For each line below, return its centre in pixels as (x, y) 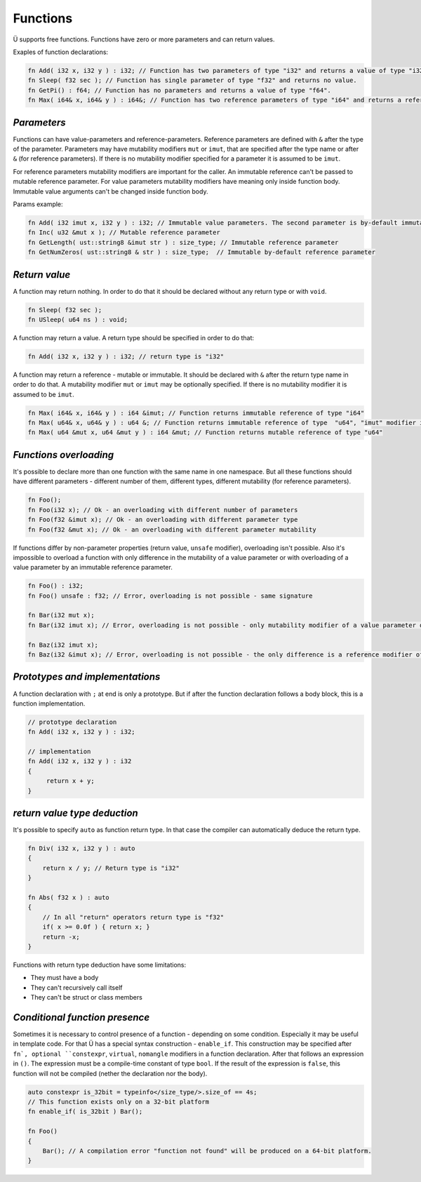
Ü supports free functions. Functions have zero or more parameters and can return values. (144, 39)
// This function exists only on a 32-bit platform (119, 1102)
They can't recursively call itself (76, 987)
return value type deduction (75, 813)
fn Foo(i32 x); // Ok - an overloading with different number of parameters (163, 510)
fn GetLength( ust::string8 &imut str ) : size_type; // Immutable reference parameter (183, 242)
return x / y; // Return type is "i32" (111, 868)
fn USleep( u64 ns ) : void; (78, 320)
